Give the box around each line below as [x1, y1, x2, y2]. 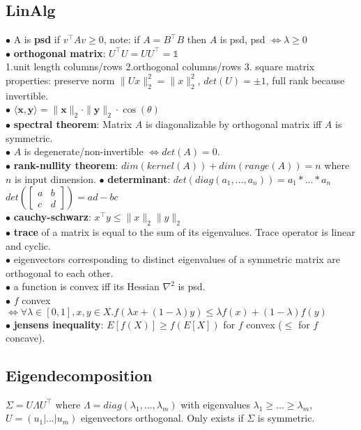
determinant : [107, 171, 171, 186]
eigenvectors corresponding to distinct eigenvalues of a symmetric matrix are [13, 252, 341, 266]
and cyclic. [6, 238, 51, 253]
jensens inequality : [13, 317, 104, 331]
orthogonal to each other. [6, 265, 114, 280]
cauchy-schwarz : [13, 209, 91, 224]
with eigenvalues [180, 397, 250, 411]
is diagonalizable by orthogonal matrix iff [146, 117, 322, 132]
